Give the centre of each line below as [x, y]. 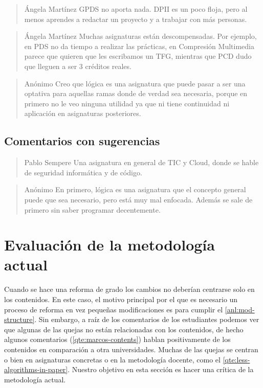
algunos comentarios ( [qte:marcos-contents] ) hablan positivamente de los [117, 339]
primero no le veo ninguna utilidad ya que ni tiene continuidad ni [127, 103]
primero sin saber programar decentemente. [92, 209]
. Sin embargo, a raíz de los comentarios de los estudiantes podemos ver [147, 319]
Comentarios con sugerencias [82, 141]
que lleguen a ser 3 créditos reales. [78, 66]
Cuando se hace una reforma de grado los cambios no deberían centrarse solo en [129, 289]
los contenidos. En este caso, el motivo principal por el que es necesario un [121, 299]
